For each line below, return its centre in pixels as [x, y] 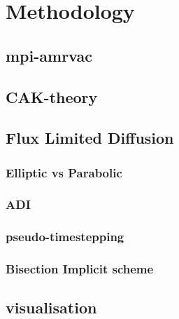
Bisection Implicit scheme [80, 269]
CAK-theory [52, 96]
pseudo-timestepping [65, 237]
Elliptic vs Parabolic [64, 172]
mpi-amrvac [49, 55]
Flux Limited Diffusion [90, 138]
